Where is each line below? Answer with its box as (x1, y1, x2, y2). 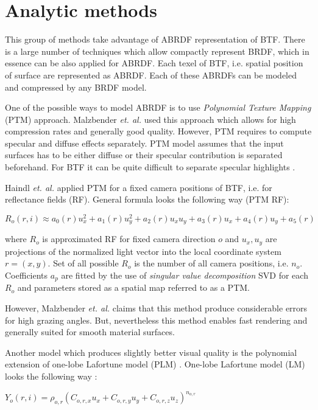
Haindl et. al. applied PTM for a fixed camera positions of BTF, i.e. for (5, 181, 272, 193)
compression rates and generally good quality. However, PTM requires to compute (5, 125, 312, 137)
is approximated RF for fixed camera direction (42, 232, 216, 245)
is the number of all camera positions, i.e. (134, 257, 289, 269)
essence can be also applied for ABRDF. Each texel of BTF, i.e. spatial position (5, 57, 303, 69)
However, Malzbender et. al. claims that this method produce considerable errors (5, 302, 308, 314)
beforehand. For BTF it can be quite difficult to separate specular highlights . (5, 161, 295, 173)
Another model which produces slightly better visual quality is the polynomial (5, 346, 297, 358)
